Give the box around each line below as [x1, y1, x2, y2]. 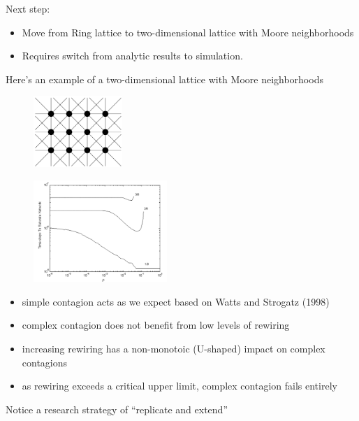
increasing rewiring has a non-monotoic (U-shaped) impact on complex [22, 341, 325, 355]
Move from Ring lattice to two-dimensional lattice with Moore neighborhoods [22, 24, 354, 39]
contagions [22, 355, 68, 369]
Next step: [6, 1, 50, 15]
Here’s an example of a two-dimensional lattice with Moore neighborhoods [6, 71, 323, 86]
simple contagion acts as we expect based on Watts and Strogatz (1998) [22, 294, 330, 308]
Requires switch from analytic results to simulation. [22, 48, 243, 63]
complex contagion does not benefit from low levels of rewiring [22, 317, 290, 332]
